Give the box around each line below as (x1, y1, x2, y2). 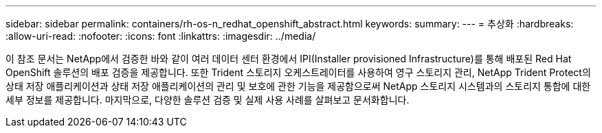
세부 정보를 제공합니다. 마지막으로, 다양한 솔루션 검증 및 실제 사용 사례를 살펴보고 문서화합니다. (5, 94, 410, 106)
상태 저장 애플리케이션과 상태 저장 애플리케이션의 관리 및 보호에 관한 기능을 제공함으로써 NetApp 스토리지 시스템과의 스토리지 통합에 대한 (5, 80, 591, 92)
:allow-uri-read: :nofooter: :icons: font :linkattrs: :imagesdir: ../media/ (5, 30, 316, 42)
